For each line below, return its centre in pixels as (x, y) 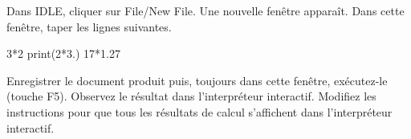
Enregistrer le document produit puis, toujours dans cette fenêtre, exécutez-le (197, 80)
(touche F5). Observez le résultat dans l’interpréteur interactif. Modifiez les (191, 96)
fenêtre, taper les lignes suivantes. (89, 26)
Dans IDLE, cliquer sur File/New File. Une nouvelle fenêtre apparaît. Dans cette (205, 10)
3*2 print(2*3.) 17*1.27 (64, 53)
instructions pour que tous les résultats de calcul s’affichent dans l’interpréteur (199, 111)
